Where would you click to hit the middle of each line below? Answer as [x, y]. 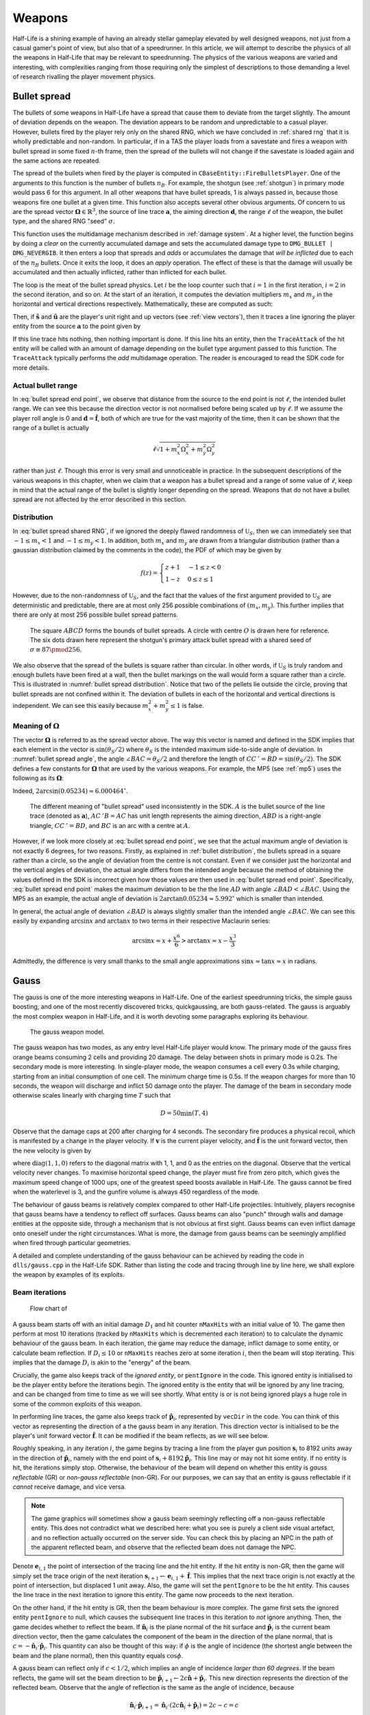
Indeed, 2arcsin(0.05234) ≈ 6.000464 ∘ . [70, 790]
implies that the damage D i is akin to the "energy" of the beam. [102, 1363]
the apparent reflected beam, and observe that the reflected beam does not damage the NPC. [164, 1547]
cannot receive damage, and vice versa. [70, 1487]
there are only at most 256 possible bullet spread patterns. [95, 615]
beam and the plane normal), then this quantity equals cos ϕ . [98, 1655]
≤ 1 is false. [187, 706]
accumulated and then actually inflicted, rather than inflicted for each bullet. [120, 272]
